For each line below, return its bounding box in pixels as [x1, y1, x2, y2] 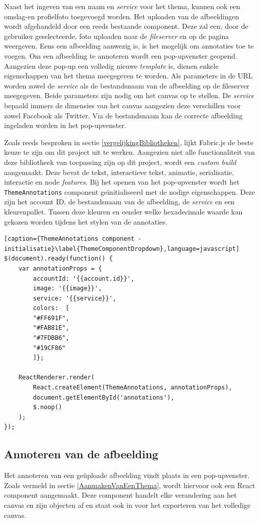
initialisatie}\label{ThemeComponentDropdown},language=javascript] [4, 245, 240, 252]
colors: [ [33, 304, 69, 312]
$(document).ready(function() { [4, 255, 113, 263]
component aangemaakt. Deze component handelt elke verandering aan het [4, 490, 237, 500]
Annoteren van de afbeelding [4, 446, 158, 462]
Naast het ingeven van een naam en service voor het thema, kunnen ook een [4, 1, 240, 11]
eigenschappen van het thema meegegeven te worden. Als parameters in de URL [4, 70, 253, 81]
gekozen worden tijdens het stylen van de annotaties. [4, 216, 167, 227]
